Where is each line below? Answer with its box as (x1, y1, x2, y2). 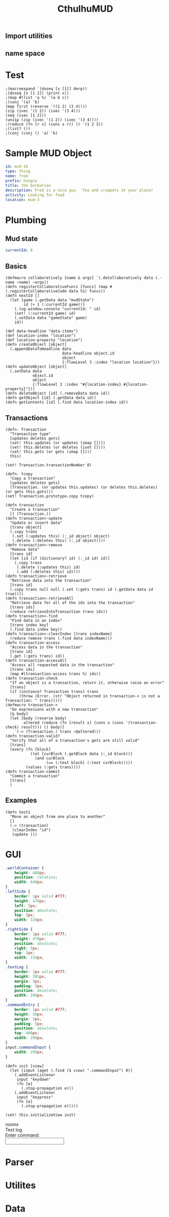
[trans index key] (10, 622, 49, 628)
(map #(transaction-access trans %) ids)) (10, 671, 101, 676)
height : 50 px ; (14, 1011, 44, 1017)
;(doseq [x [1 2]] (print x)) (5, 90, 70, 95)
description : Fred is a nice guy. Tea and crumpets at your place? (5, 187, 153, 193)
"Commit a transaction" (10, 773, 60, 778)
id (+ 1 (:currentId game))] (23, 302, 85, 307)
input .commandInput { (5, 1044, 51, 1050)
